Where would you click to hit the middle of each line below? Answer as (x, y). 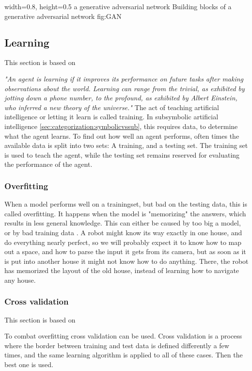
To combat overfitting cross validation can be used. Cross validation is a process (123, 336)
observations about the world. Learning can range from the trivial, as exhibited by (125, 88)
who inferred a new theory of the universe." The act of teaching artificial (112, 107)
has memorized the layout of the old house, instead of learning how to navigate (122, 270)
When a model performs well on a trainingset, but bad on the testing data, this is (126, 204)
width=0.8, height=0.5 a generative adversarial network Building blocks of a (118, 6)
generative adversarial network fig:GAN (63, 16)
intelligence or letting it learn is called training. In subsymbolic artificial (111, 117)
